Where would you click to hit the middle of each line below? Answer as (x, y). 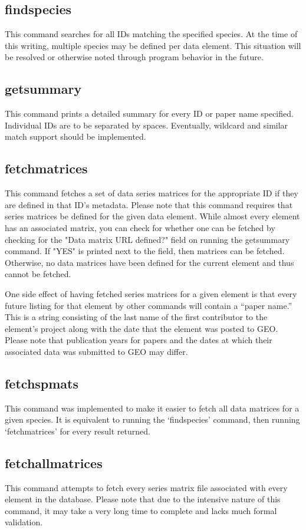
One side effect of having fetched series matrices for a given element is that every (151, 293)
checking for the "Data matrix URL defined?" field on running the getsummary (147, 239)
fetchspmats (42, 383)
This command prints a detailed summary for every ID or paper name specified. (149, 113)
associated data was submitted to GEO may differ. (96, 351)
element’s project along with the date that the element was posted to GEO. (142, 328)
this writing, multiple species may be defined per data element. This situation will (153, 45)
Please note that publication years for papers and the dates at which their (139, 340)
